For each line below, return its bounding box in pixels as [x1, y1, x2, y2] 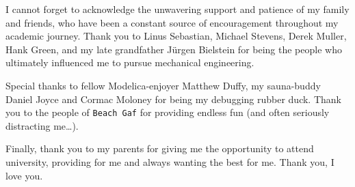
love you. [5, 168, 43, 182]
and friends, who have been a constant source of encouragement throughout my [5, 15, 339, 29]
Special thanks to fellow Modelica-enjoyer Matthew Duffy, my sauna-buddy [5, 78, 321, 92]
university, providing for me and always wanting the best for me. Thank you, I [5, 155, 334, 169]
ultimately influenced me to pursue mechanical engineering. [5, 55, 254, 70]
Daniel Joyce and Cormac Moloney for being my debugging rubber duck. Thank [5, 91, 341, 106]
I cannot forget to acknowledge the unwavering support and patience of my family [5, 2, 350, 16]
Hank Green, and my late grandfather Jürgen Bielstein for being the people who [5, 42, 342, 56]
